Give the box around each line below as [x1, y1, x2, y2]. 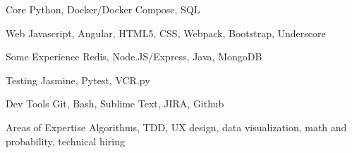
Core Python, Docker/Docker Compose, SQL [6, 2, 200, 16]
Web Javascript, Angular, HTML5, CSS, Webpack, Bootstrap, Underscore [6, 25, 326, 40]
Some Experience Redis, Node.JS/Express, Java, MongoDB [6, 49, 262, 64]
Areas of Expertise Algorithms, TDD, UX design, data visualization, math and [6, 119, 347, 134]
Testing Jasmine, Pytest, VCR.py [6, 72, 150, 87]
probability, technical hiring [6, 133, 125, 148]
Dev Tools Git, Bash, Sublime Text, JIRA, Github [6, 96, 224, 111]
